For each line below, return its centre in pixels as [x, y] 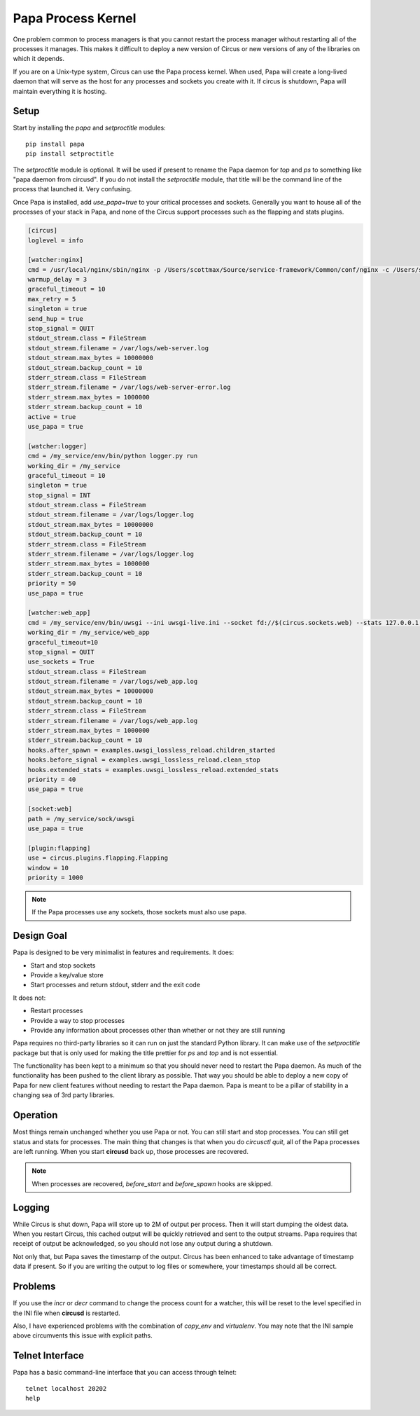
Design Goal [40, 936]
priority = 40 [52, 779]
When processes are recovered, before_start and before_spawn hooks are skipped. [152, 1183]
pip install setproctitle [70, 154]
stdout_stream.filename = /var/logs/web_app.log [113, 682]
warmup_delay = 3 [57, 280]
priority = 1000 [56, 877]
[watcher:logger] [57, 446]
